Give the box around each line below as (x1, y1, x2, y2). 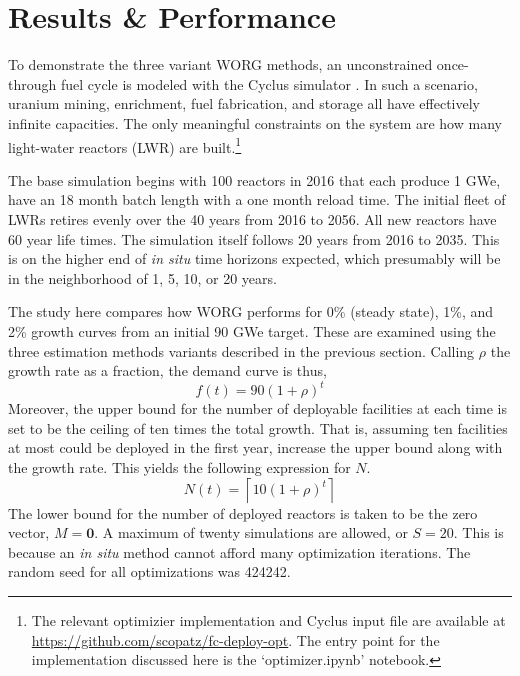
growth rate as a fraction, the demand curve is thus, (8, 360, 327, 381)
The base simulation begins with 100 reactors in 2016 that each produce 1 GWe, (8, 169, 501, 190)
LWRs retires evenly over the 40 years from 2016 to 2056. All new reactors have (8, 208, 497, 229)
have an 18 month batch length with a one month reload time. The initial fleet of (8, 189, 506, 210)
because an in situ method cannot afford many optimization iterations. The (8, 541, 471, 562)
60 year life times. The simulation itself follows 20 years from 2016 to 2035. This (8, 228, 500, 249)
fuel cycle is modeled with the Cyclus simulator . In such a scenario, (60, 73, 478, 94)
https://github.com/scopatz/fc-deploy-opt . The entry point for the (31, 629, 440, 650)
